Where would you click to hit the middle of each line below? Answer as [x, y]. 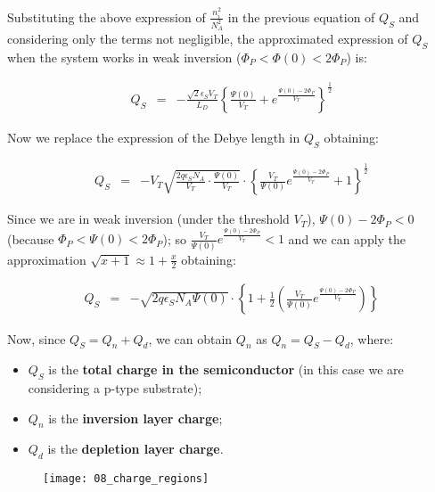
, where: [372, 338]
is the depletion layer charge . [135, 449]
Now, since [37, 338]
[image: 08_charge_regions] [126, 479]
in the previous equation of [301, 16]
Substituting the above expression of [107, 16]
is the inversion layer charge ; [135, 418]
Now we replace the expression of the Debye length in [154, 137]
